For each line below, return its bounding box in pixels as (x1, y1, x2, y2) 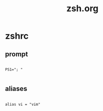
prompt (5, 50, 28, 58)
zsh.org (66, 3, 99, 14)
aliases (5, 85, 27, 93)
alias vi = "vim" (5, 102, 41, 107)
